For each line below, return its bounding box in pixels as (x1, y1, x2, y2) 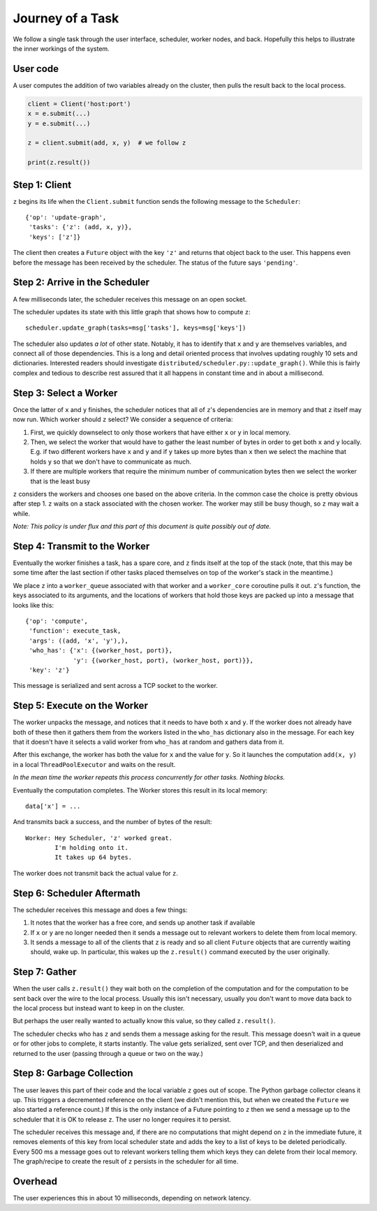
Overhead (13, 1175, 58, 1187)
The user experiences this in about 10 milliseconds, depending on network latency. (13, 1194, 251, 1203)
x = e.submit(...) (27, 110, 91, 118)
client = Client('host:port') (27, 100, 131, 108)
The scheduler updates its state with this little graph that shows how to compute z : (13, 307, 251, 316)
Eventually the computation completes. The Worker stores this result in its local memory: (13, 786, 268, 794)
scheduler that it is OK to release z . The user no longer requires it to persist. (13, 1115, 232, 1124)
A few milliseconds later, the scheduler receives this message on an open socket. (13, 295, 247, 303)
